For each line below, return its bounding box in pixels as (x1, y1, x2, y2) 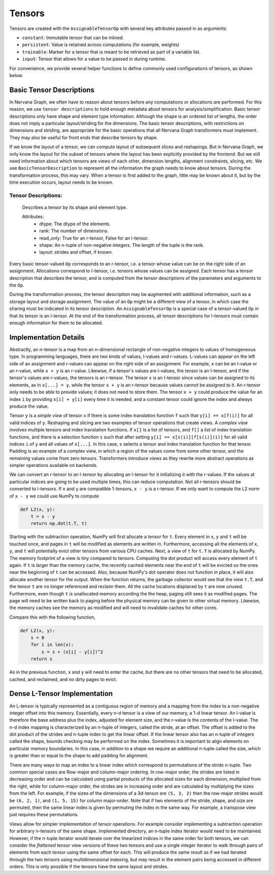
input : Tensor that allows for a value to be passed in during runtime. (22, 56, 166, 62)
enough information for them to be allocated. (9, 320, 104, 326)
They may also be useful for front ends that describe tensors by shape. (9, 134, 158, 141)
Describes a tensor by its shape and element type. (22, 205, 127, 211)
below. (9, 72, 23, 78)
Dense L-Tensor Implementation (9, 689, 113, 698)
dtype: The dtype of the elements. (39, 221, 111, 227)
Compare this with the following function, (9, 614, 96, 620)
